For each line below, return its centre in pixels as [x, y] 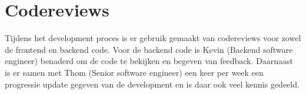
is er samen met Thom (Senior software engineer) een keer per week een [134, 72]
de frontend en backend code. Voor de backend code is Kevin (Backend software [149, 49]
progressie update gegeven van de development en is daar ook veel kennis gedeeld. [152, 84]
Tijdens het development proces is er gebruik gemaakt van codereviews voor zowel [153, 38]
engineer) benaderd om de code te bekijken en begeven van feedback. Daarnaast [149, 61]
